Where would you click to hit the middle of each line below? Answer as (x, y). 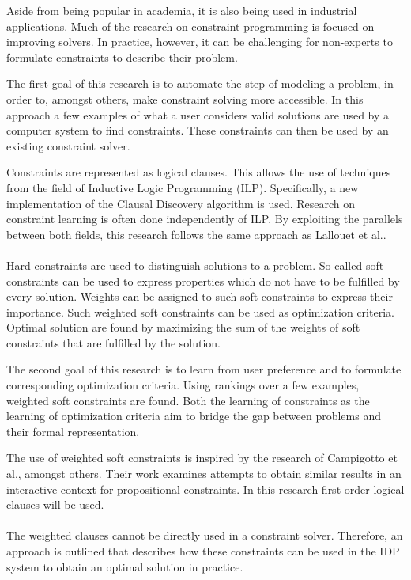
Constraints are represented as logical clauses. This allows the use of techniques (199, 172)
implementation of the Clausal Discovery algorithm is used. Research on (181, 203)
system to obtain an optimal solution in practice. (125, 566)
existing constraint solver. (68, 145)
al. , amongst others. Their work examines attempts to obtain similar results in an (204, 474)
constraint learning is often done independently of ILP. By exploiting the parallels (205, 219)
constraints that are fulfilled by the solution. (114, 342)
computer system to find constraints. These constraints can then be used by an (198, 130)
